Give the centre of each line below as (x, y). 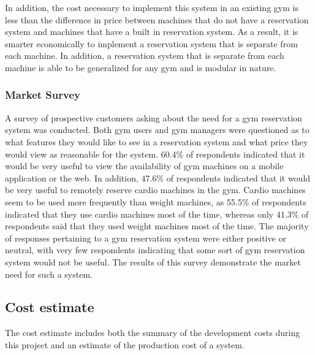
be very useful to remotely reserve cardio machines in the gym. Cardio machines (155, 190)
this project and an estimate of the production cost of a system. (125, 344)
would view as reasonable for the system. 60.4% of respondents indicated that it (155, 154)
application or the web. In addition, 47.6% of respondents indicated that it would (158, 177)
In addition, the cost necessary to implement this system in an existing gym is (152, 7)
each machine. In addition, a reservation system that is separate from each (145, 55)
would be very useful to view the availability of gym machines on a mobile (144, 166)
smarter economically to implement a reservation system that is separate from (151, 43)
